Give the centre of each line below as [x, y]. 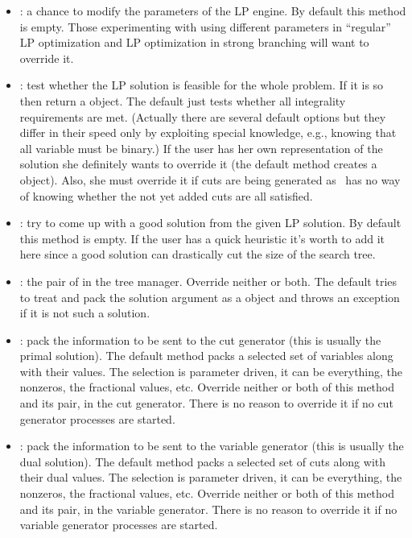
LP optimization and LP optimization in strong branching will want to [194, 42]
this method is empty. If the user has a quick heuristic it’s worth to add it [202, 238]
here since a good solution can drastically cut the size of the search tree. [198, 254]
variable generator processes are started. [119, 525]
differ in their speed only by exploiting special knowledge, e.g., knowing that [208, 132]
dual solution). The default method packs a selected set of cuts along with [202, 461]
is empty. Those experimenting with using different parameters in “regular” [205, 26]
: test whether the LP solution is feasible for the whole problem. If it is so [202, 85]
